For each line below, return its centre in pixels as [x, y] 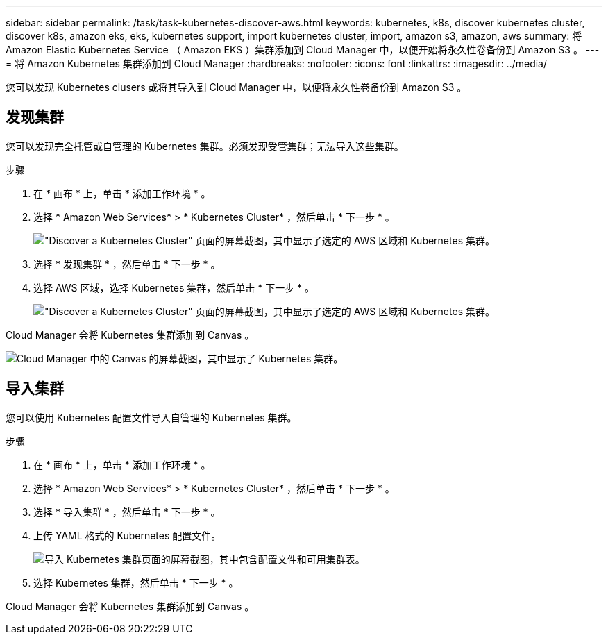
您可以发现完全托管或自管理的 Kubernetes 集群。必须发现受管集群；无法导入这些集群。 [205, 146]
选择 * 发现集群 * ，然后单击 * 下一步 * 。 [127, 264]
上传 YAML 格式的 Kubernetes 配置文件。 [127, 535]
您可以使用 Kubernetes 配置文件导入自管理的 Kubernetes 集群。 [151, 417]
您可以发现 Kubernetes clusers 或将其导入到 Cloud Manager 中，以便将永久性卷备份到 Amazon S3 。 [236, 87]
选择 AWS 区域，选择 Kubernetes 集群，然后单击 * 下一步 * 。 [174, 287]
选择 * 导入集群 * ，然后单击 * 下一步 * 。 [127, 512]
